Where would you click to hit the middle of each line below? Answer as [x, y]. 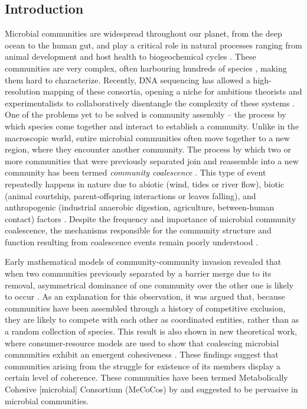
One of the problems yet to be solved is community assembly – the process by [146, 114]
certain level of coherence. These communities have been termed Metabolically [146, 377]
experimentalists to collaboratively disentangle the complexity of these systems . [150, 103]
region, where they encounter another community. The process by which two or [148, 149]
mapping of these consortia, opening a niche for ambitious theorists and [172, 91]
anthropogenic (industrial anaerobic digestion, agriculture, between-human [140, 207]
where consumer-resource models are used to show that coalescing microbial [142, 343]
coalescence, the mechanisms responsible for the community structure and [138, 230]
